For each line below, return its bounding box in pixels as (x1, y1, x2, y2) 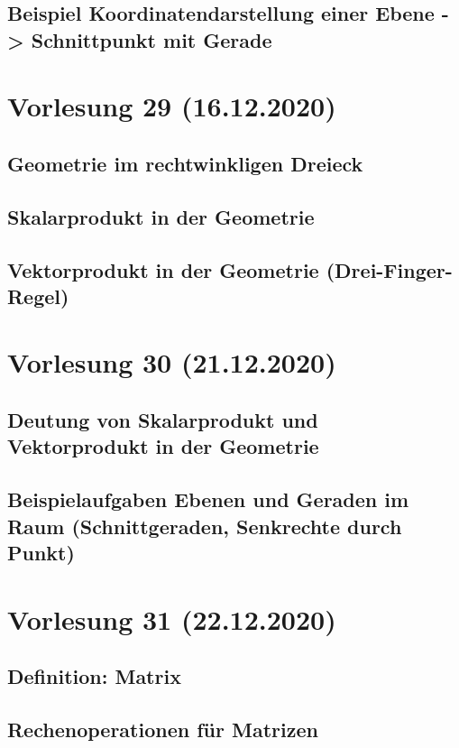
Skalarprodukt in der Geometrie (7, 202, 315, 230)
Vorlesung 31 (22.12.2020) (7, 600, 336, 637)
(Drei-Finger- (326, 255, 453, 283)
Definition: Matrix (7, 662, 181, 690)
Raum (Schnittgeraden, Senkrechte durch (7, 512, 402, 540)
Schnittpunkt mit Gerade (31, 25, 272, 53)
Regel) (7, 282, 69, 309)
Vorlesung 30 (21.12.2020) (7, 344, 336, 381)
